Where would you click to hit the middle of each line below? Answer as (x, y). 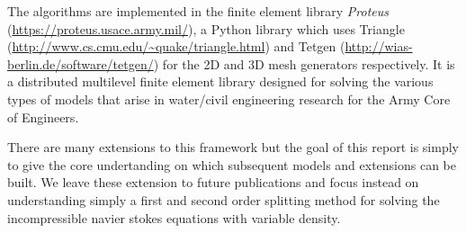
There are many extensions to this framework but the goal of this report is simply (233, 147)
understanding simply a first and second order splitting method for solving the (224, 199)
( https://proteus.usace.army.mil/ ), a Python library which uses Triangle (206, 28)
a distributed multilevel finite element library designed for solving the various (220, 81)
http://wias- (379, 46)
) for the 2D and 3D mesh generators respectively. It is (304, 63)
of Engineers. (43, 116)
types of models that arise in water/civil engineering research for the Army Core (229, 99)
